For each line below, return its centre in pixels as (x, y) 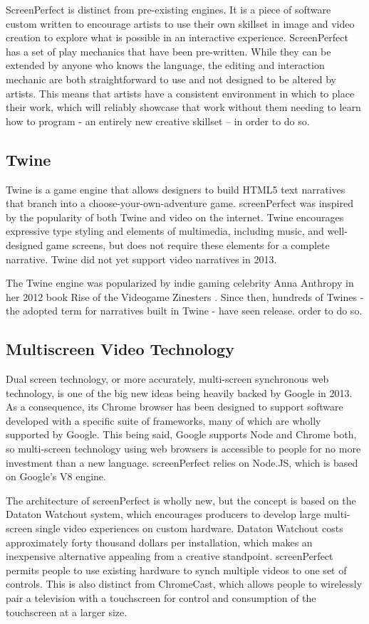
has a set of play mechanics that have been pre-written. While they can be (168, 51)
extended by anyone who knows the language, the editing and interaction (165, 65)
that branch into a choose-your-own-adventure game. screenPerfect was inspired (180, 203)
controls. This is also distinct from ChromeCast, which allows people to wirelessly (184, 584)
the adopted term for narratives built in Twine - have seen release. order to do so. (184, 311)
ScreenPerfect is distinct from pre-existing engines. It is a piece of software (168, 9)
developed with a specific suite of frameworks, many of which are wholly (163, 420)
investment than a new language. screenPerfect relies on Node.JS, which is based (182, 462)
